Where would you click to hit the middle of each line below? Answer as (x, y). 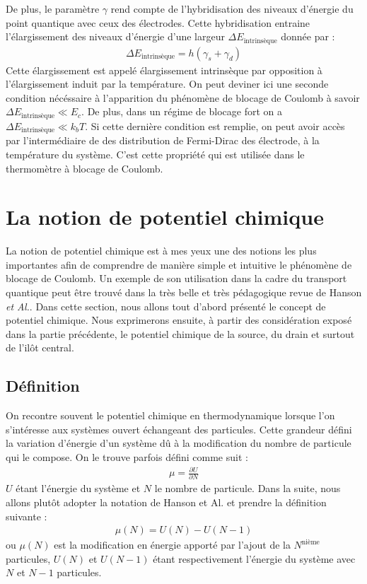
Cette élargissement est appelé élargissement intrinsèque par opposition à (164, 70)
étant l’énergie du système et (78, 488)
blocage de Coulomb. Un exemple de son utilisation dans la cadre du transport (176, 278)
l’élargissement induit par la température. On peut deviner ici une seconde (167, 84)
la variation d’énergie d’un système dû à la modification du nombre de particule (179, 443)
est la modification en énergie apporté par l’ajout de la (172, 545)
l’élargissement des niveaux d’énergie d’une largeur (115, 36)
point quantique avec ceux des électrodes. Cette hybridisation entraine (158, 22)
